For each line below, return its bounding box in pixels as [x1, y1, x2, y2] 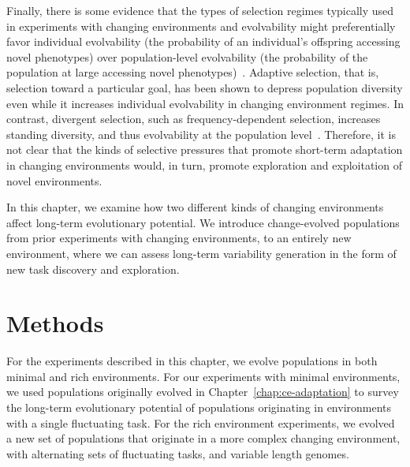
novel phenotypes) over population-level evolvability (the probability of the [6, 48, 368, 65]
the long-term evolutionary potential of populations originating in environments [6, 399, 392, 415]
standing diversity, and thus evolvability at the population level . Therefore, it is [6, 125, 396, 142]
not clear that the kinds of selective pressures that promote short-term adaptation [6, 141, 403, 158]
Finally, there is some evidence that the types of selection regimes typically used [6, 2, 394, 18]
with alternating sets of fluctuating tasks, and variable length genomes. [6, 445, 349, 461]
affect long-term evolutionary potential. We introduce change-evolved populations [6, 214, 400, 230]
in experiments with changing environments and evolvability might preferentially [6, 17, 396, 34]
